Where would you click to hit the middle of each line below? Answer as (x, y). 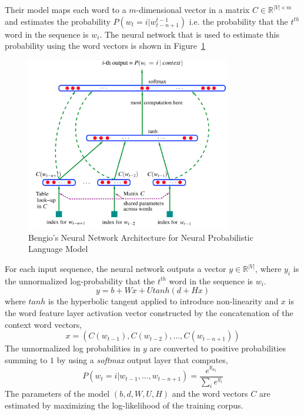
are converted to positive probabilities (218, 348)
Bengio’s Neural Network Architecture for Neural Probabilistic (141, 237)
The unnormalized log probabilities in (73, 348)
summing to (26, 359)
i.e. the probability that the (238, 21)
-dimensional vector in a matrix (193, 9)
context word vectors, (44, 324)
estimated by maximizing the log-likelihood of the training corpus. (124, 405)
